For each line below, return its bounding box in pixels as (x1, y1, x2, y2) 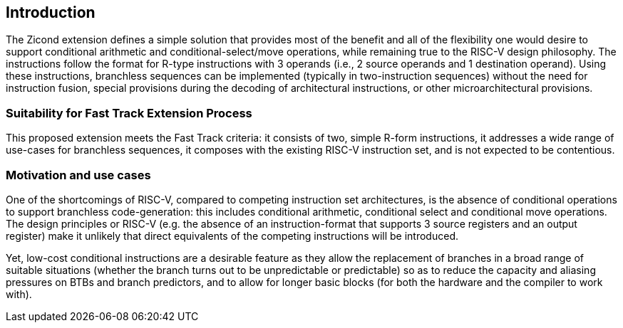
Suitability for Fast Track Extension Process (6, 105, 252, 120)
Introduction (6, 4, 96, 21)
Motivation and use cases (6, 167, 151, 182)
